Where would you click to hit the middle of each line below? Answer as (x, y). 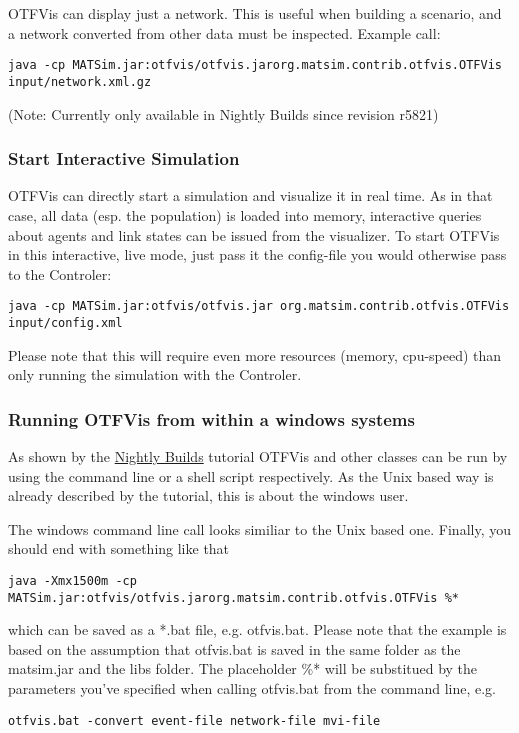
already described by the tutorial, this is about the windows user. (208, 495)
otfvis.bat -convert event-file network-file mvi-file (194, 720)
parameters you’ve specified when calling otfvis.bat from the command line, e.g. (252, 688)
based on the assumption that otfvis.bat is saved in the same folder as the (234, 648)
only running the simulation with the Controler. (155, 374)
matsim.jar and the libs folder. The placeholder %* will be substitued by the (243, 668)
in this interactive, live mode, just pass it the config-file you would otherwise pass (257, 254)
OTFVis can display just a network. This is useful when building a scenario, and (255, 13)
